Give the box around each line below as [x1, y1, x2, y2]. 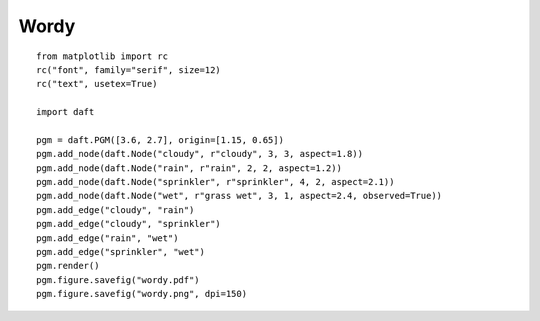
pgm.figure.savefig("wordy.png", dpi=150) [36, 288, 248, 300]
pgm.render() [36, 260, 100, 272]
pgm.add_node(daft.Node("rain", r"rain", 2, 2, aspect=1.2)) [36, 162, 342, 174]
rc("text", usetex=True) [36, 78, 158, 90]
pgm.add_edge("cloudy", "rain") [36, 204, 195, 215]
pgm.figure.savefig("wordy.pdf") [36, 274, 200, 285]
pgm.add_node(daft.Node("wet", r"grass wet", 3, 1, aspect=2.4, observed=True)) [36, 190, 443, 202]
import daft [36, 106, 95, 118]
